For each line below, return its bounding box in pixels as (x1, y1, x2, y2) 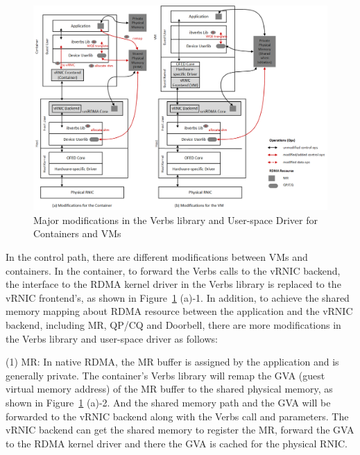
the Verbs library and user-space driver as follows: (6, 331, 218, 345)
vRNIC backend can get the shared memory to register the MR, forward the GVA (6, 422, 354, 437)
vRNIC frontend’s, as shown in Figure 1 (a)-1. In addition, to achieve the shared (6, 290, 350, 304)
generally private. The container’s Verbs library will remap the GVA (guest (6, 368, 325, 382)
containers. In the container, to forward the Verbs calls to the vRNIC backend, (6, 263, 341, 277)
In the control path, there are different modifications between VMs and (6, 250, 308, 264)
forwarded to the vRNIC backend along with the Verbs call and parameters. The (6, 409, 349, 423)
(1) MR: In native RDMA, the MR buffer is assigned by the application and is (6, 354, 339, 369)
